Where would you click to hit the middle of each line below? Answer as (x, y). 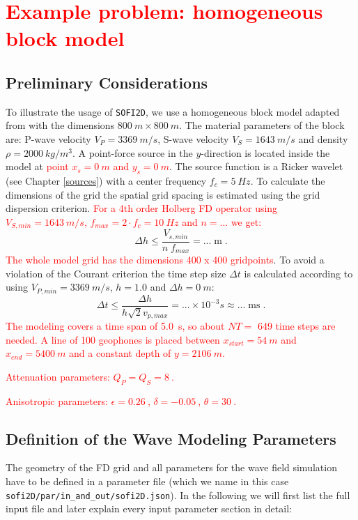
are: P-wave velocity (48, 139)
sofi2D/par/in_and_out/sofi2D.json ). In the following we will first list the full (178, 495)
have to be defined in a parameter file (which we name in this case (147, 481)
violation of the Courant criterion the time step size (116, 273)
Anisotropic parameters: (57, 400)
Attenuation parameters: (58, 376)
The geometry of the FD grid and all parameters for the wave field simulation (171, 467)
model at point (37, 166)
